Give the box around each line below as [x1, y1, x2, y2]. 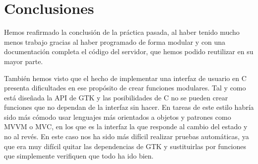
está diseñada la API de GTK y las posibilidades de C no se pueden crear [4, 92, 228, 102]
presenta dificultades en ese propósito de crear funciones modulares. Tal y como [4, 82, 246, 93]
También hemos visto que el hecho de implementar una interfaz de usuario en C [4, 73, 247, 83]
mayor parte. [4, 56, 43, 66]
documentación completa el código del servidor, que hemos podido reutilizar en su [4, 46, 254, 57]
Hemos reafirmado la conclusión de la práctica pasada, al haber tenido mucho [4, 27, 240, 37]
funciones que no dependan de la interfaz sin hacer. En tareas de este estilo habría [4, 102, 254, 112]
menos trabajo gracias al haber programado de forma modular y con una [4, 36, 226, 47]
